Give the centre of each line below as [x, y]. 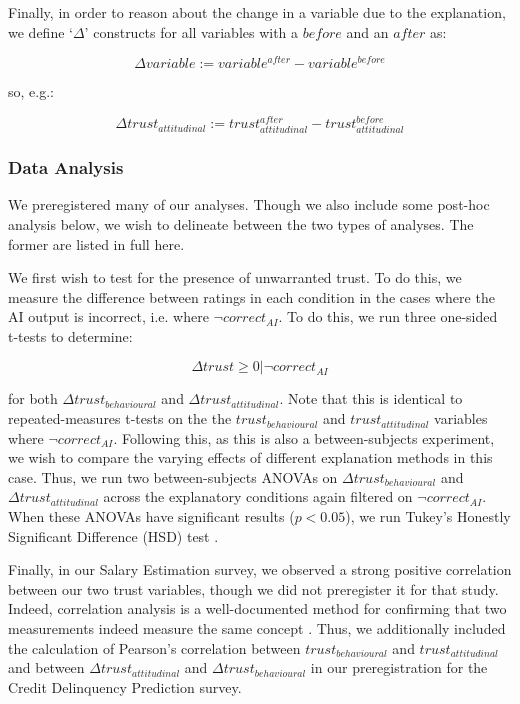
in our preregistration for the [399, 667]
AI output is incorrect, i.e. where [108, 316]
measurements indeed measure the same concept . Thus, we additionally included [257, 628]
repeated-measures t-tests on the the [120, 418]
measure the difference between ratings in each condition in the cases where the [251, 296]
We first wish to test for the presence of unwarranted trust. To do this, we [235, 277]
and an [367, 31]
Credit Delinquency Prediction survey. [125, 686]
